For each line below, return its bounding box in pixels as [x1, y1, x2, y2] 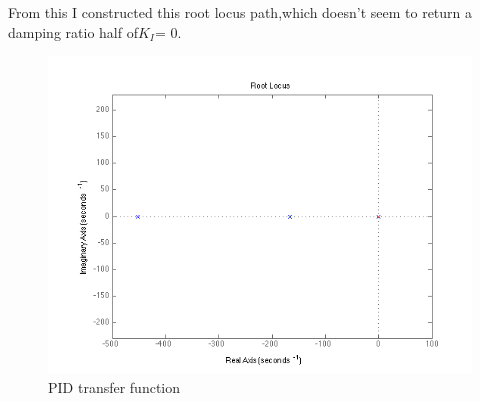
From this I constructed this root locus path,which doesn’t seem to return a [8, 2, 473, 22]
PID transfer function [48, 377, 181, 398]
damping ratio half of [8, 21, 138, 42]
